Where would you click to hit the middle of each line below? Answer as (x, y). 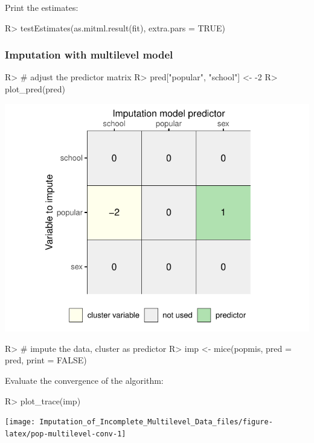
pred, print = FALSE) (46, 360)
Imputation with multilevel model (89, 55)
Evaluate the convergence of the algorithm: (84, 381)
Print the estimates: (42, 7)
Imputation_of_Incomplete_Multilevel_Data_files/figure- (156, 422)
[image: (20, 422)
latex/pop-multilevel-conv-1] (66, 434)
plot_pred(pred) (35, 89)
